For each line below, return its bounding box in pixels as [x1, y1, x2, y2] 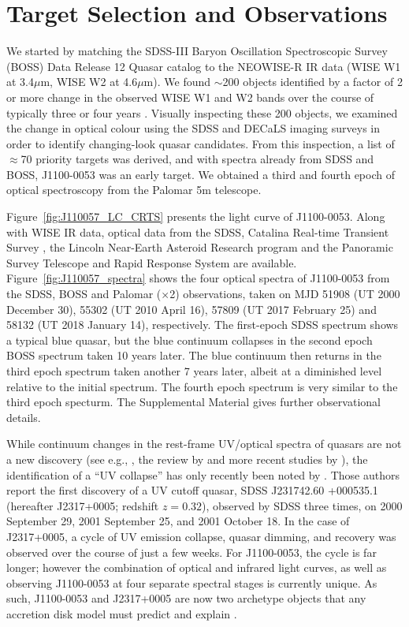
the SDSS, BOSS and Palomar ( [6, 286, 162, 302]
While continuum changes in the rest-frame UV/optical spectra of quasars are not [6, 435, 402, 452]
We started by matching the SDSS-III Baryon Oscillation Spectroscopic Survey [6, 43, 388, 59]
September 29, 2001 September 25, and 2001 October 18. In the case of [6, 513, 350, 529]
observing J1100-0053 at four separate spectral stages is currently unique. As [6, 574, 377, 591]
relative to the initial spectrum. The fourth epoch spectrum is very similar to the [6, 378, 398, 394]
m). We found [143, 73, 211, 90]
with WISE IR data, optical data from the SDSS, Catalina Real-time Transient [6, 223, 389, 240]
